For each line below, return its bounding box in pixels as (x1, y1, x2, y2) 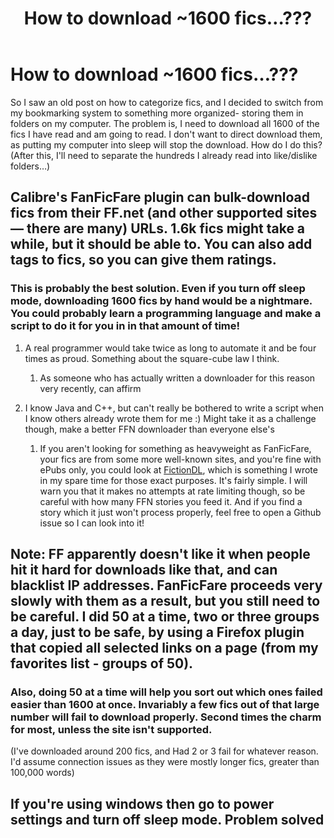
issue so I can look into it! (39, 517, 145, 529)
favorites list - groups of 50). (10, 655, 194, 672)
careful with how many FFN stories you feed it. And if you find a (39, 495, 303, 507)
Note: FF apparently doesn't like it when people (10, 546, 311, 563)
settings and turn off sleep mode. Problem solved (10, 811, 325, 828)
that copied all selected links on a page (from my (10, 640, 319, 657)
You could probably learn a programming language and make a (10, 307, 322, 321)
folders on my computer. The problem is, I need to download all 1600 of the (10, 117, 320, 129)
